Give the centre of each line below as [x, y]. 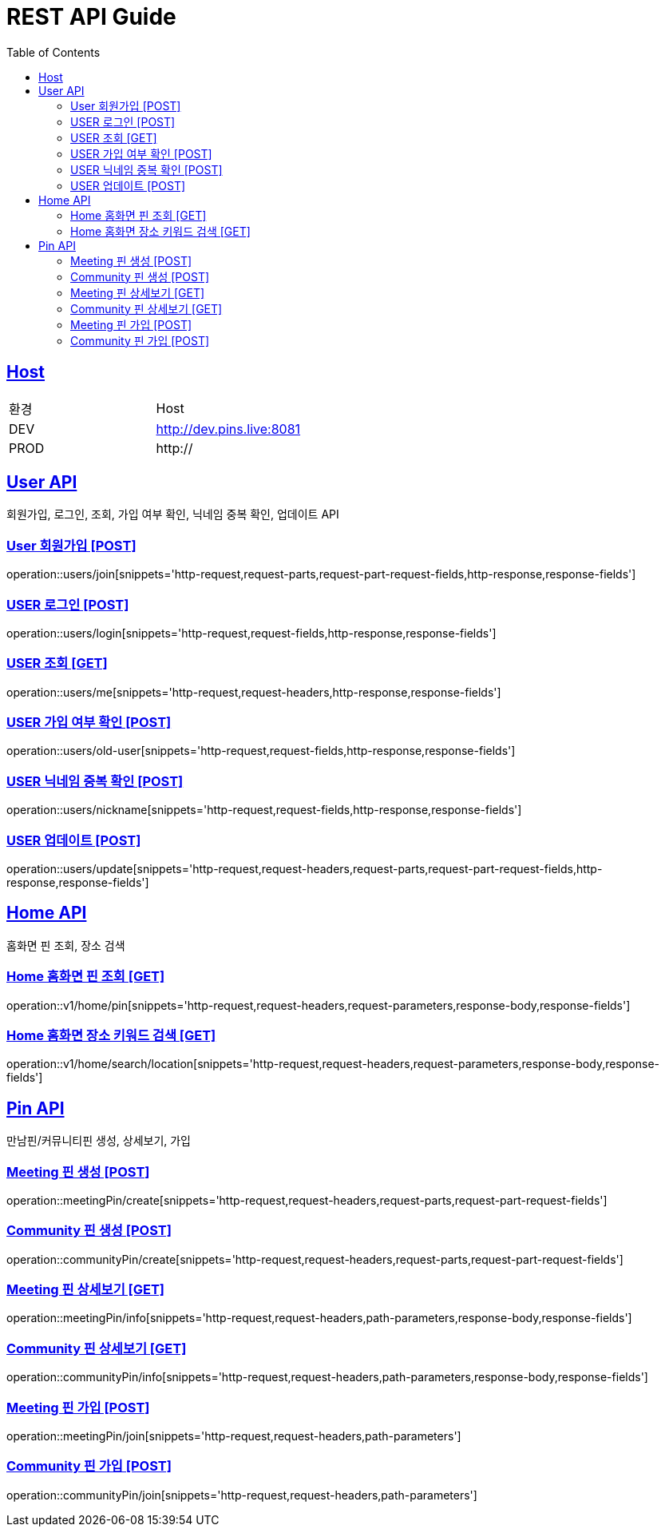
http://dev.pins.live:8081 [228, 429]
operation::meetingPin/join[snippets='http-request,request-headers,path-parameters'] [234, 1436]
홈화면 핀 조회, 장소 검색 [66, 945]
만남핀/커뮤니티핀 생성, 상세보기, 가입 [99, 1141]
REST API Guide [91, 17]
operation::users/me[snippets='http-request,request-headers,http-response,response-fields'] [254, 692]
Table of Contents [53, 52]
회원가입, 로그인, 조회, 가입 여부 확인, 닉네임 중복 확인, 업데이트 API [173, 514]
